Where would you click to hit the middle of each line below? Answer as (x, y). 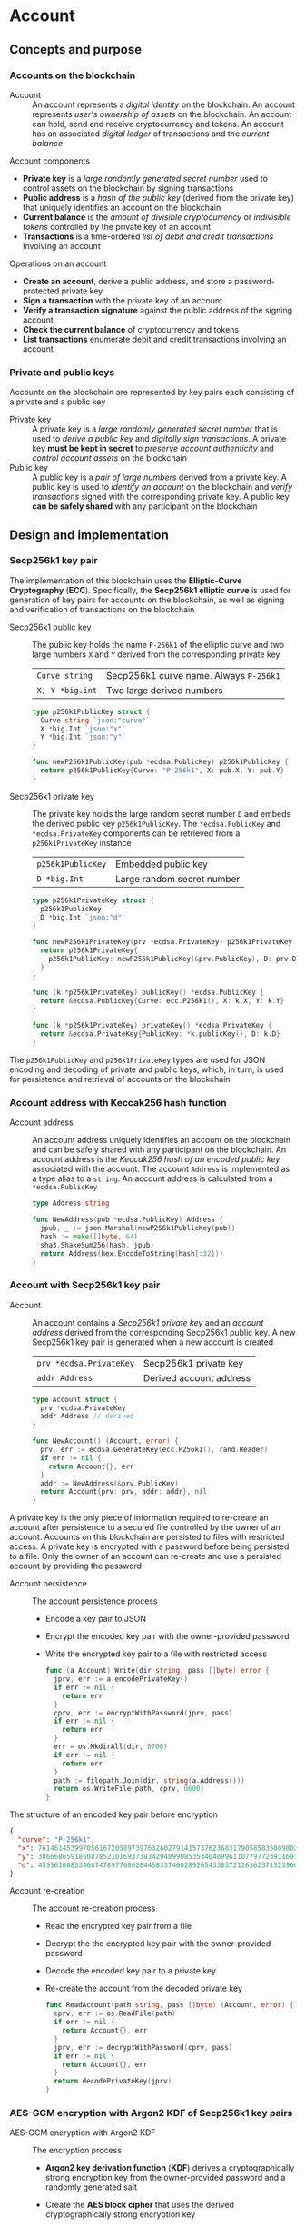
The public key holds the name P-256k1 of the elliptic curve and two (158, 644)
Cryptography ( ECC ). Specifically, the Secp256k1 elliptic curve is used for (150, 590)
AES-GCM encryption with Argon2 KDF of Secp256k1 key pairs (151, 2113)
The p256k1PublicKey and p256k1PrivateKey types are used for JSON (138, 1059)
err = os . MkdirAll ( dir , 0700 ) (111, 1747)
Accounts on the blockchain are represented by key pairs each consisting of (152, 393)
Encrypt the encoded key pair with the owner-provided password (167, 1636)
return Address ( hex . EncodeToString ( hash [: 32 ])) (132, 1253)
